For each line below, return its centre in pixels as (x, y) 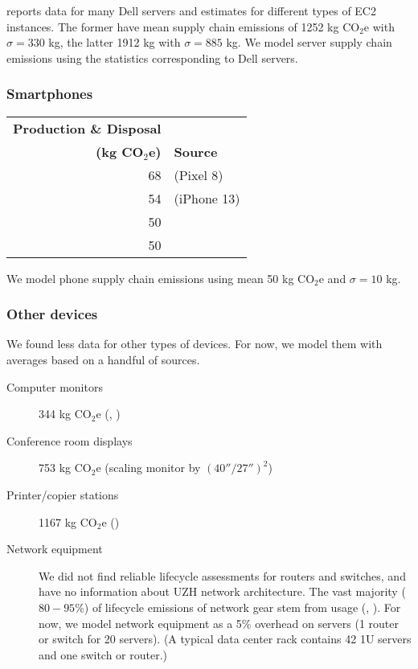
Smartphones (50, 94)
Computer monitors (55, 386)
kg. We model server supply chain (309, 42)
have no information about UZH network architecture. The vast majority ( (222, 591)
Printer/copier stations (63, 494)
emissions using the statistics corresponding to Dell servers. (152, 57)
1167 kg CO (68, 521)
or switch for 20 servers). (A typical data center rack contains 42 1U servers (225, 639)
